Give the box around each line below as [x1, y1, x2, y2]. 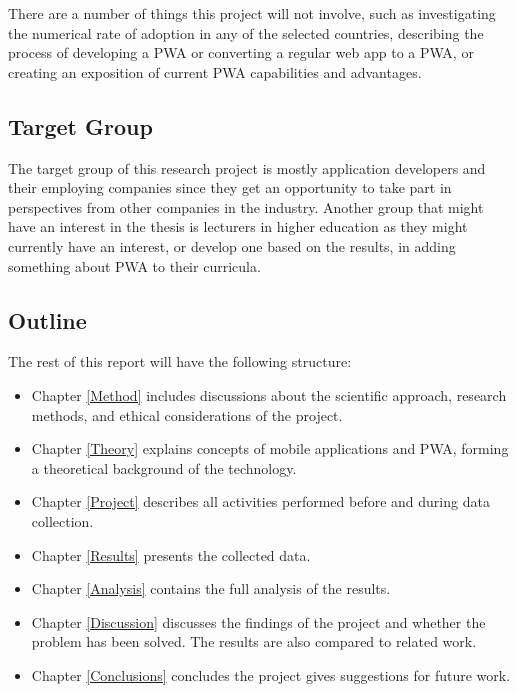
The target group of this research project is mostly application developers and [8, 157, 486, 178]
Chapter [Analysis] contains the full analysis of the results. [31, 578, 391, 599]
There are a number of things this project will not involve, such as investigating [8, 3, 496, 23]
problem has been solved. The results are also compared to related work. [31, 631, 477, 652]
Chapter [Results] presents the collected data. [31, 544, 311, 565]
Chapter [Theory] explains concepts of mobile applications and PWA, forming [31, 438, 509, 459]
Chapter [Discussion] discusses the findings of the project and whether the [31, 611, 486, 632]
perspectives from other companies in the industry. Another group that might [8, 196, 484, 217]
